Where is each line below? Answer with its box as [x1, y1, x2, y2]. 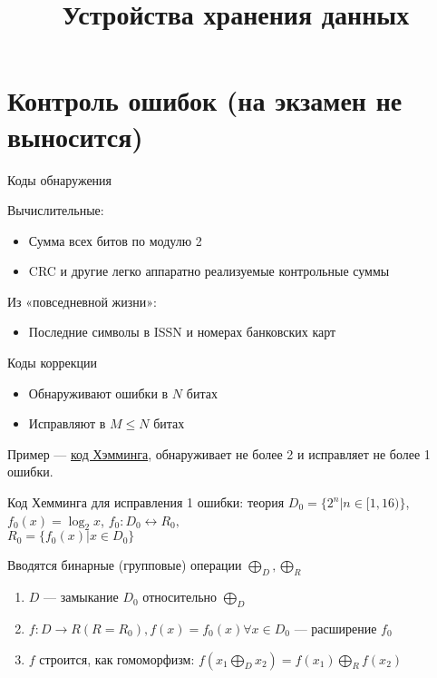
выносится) [7, 117, 143, 154]
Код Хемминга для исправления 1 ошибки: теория [7, 493, 285, 512]
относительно [142, 587, 218, 606]
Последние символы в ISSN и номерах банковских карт [28, 322, 336, 341]
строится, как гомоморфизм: [39, 649, 195, 668]
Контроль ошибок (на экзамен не [7, 82, 403, 119]
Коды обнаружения [7, 170, 112, 189]
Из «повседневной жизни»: [7, 291, 157, 310]
